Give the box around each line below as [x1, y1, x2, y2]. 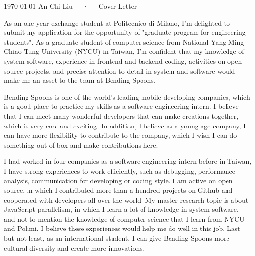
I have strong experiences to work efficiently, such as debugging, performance [4, 165, 236, 176]
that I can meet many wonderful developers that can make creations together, [4, 110, 239, 121]
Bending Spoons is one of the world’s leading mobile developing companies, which [4, 91, 250, 102]
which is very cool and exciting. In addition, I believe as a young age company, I [4, 120, 246, 130]
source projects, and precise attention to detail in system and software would [4, 65, 235, 76]
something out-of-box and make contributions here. [4, 139, 158, 150]
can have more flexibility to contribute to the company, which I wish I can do [4, 130, 237, 140]
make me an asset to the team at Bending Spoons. [4, 75, 156, 85]
